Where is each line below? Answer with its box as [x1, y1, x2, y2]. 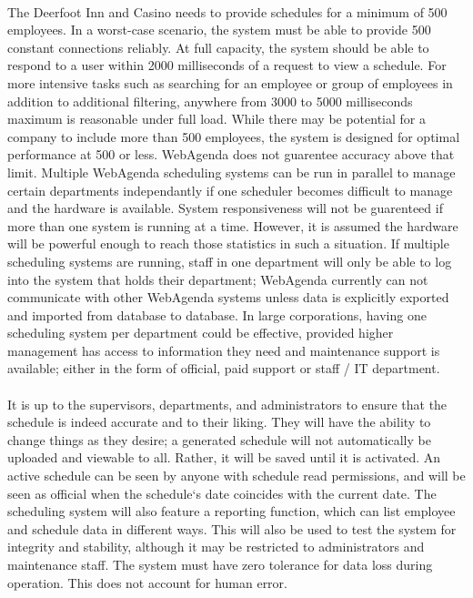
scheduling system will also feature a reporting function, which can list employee [7, 502, 456, 521]
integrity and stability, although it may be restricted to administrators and [7, 537, 425, 556]
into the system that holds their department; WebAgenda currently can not [7, 269, 428, 289]
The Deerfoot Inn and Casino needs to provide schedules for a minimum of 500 [7, 2, 448, 21]
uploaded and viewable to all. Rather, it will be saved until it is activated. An [7, 448, 441, 467]
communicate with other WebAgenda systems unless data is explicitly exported [7, 288, 449, 307]
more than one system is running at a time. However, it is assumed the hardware [7, 216, 458, 235]
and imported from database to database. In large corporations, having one [7, 305, 427, 324]
